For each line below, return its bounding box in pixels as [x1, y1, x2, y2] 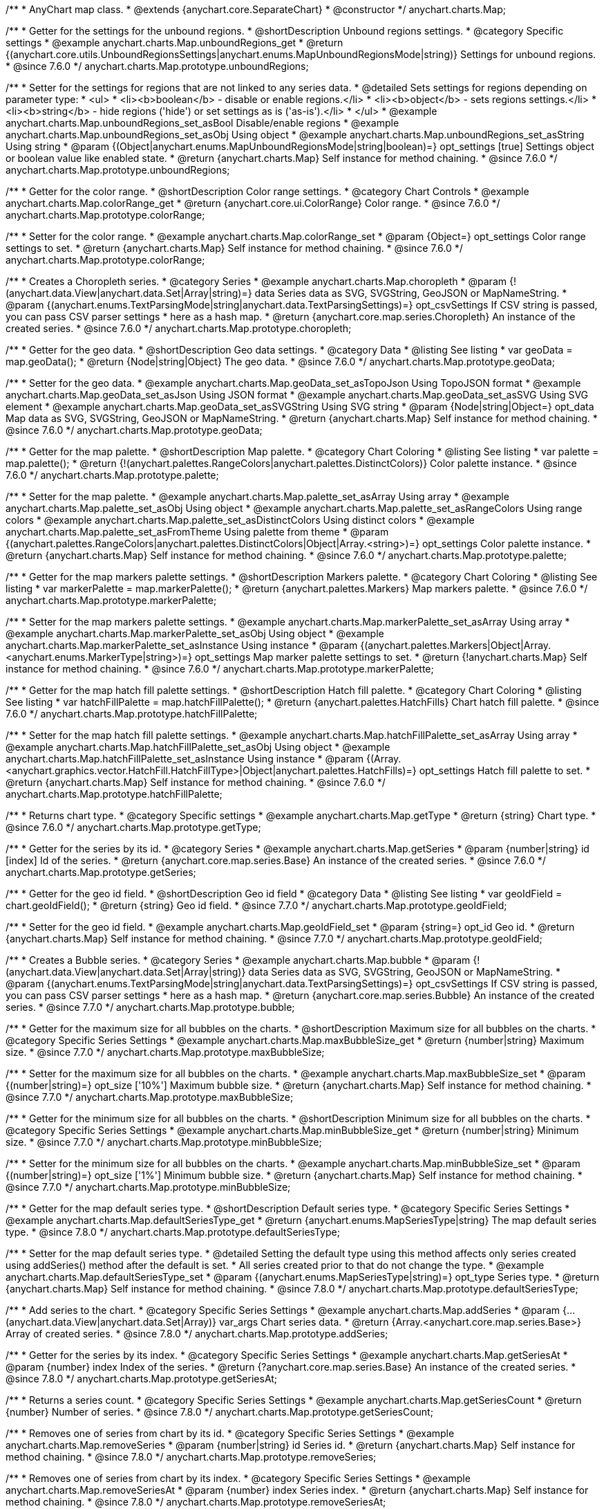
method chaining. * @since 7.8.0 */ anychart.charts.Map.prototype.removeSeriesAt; [6, 1496, 386, 1508]
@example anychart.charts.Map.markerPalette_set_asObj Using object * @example [6, 628, 384, 639]
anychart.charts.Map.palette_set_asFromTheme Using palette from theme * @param [6, 526, 389, 538]
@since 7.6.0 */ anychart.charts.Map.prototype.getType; [6, 821, 261, 833]
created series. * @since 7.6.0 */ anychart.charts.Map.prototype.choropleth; [6, 322, 352, 334]
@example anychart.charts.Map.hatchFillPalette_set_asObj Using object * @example [6, 741, 390, 753]
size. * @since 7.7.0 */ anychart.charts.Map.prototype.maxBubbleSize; [6, 1046, 325, 1058]
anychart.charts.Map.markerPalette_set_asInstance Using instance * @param [6, 639, 358, 651]
